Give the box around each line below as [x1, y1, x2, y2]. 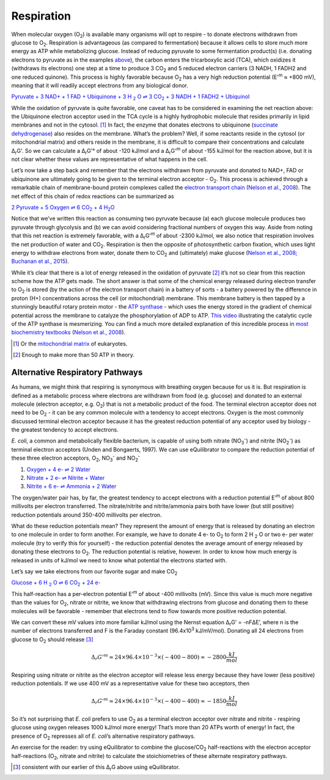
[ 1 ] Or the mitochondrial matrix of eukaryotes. [13, 340, 128, 347]
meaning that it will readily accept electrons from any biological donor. [11, 81, 189, 89]
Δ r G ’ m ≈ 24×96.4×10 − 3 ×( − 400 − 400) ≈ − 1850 [91, 697, 227, 706]
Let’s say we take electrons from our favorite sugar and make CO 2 [11, 567, 178, 576]
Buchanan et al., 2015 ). [11, 257, 70, 265]
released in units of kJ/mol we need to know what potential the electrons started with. [11, 556, 227, 564]
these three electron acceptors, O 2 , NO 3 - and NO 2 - [11, 453, 141, 463]
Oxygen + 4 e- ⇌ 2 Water [26, 465, 91, 473]
